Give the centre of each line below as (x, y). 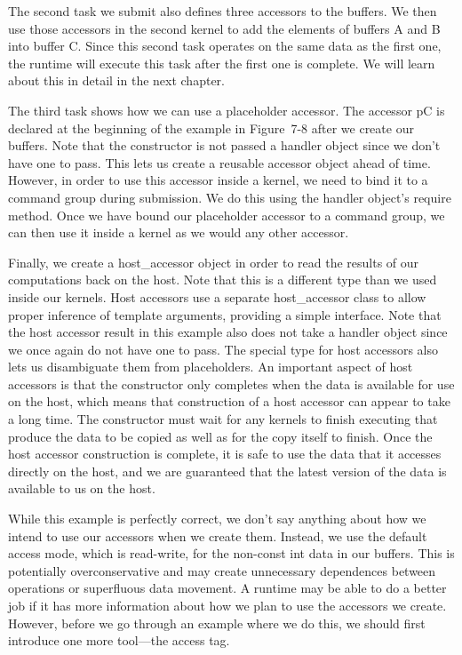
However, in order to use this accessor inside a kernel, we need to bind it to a (218, 180)
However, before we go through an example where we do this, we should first (217, 623)
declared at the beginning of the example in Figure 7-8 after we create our (211, 128)
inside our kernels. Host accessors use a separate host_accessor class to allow (217, 296)
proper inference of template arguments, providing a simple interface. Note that (225, 314)
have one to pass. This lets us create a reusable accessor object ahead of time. (219, 162)
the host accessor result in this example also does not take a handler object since (228, 332)
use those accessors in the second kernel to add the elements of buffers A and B (224, 28)
